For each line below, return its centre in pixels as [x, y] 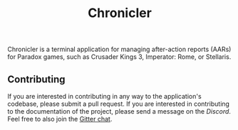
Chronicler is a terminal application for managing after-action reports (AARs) [119, 49]
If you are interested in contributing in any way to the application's [104, 96]
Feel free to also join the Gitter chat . [60, 119]
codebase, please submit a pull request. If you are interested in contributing [119, 104]
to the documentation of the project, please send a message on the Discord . [119, 111]
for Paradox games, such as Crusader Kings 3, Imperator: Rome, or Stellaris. [119, 57]
